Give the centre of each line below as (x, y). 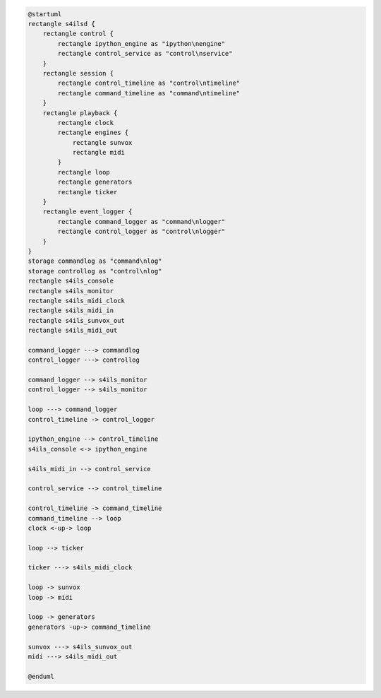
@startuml (45, 14)
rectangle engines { (93, 133)
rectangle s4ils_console (71, 281)
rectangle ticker (87, 192)
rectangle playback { (80, 113)
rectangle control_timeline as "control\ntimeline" (149, 83)
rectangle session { (78, 73)
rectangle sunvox (102, 142)
